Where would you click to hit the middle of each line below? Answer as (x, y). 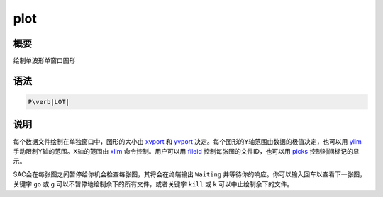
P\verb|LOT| (49, 102)
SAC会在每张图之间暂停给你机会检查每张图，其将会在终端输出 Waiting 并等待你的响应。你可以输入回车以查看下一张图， (190, 174)
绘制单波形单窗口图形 (44, 61)
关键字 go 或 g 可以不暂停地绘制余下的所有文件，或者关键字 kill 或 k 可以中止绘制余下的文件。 (153, 184)
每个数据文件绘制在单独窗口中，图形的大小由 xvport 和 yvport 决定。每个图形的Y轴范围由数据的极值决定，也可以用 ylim (187, 141)
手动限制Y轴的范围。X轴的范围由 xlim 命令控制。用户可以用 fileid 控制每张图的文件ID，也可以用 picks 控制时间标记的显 (186, 151)
